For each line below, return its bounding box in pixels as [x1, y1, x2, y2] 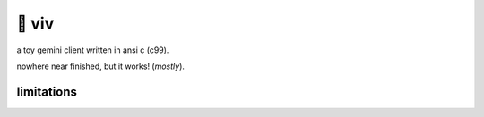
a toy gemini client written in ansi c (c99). [16, 45, 169, 55]
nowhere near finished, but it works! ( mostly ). [16, 61, 186, 71]
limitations [16, 84, 78, 99]
